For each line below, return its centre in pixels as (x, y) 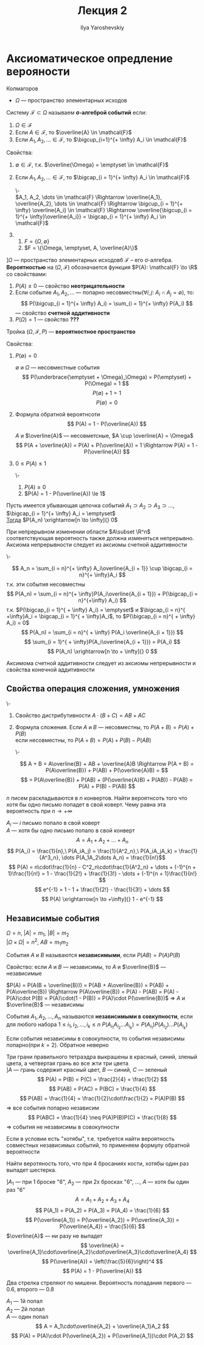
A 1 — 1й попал (24, 1301)
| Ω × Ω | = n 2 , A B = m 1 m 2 (37, 942)
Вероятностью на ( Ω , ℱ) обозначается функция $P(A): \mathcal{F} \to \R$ (102, 267)
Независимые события (53, 918)
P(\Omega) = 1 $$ (107, 384)
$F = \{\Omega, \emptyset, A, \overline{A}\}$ (81, 248)
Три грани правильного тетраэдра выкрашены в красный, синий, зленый (102, 1057)
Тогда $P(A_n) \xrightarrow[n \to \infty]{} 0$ (62, 519)
